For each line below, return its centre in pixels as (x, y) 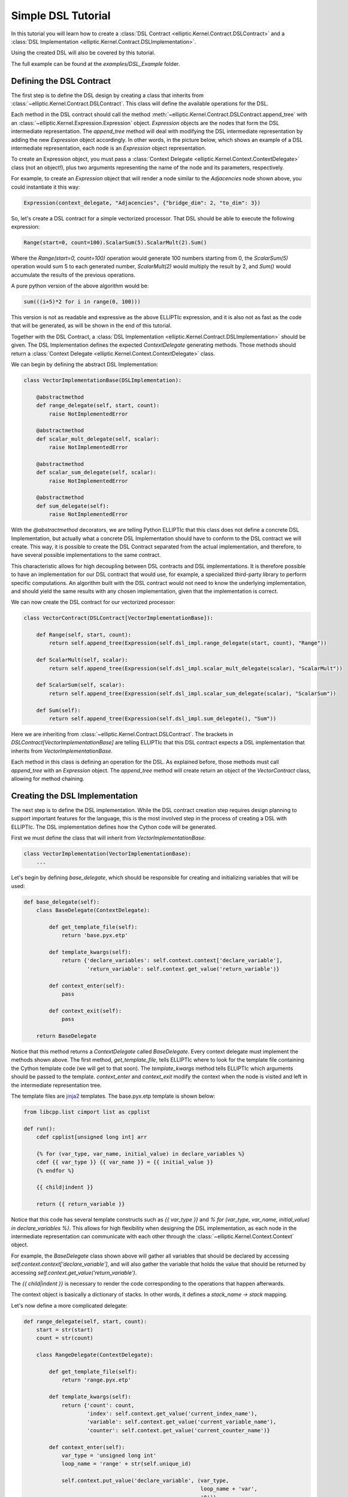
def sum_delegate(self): (73, 506)
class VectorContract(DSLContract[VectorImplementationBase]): (119, 618)
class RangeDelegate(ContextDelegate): (95, 1355)
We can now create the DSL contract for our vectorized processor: (93, 602)
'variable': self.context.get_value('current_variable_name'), (182, 1422)
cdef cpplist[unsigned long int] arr (92, 1137)
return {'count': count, (98, 1405)
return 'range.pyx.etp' (96, 1380)
